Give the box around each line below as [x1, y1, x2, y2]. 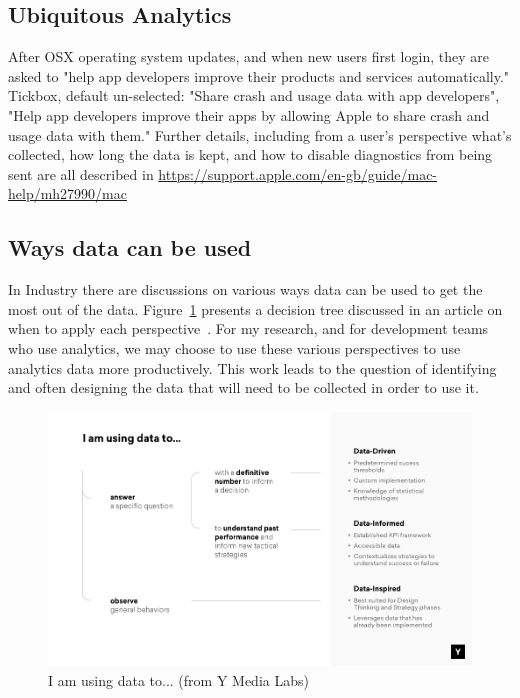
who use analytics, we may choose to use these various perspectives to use [8, 337, 461, 358]
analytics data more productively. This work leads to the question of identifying [8, 357, 497, 378]
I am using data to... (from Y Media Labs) [48, 669, 309, 690]
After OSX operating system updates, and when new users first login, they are [8, 46, 489, 67]
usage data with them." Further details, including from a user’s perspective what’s [8, 124, 512, 145]
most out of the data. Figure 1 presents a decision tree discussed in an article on [8, 298, 503, 319]
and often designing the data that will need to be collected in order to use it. [8, 377, 479, 398]
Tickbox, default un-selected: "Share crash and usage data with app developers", [8, 85, 500, 106]
